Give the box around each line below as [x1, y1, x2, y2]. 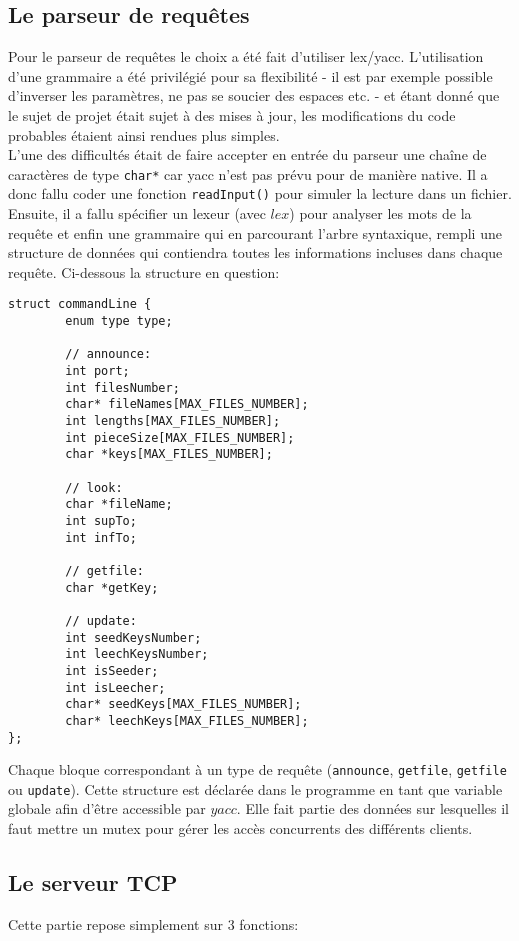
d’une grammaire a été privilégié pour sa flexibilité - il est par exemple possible [8, 65, 493, 86]
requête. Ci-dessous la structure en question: [8, 261, 280, 282]
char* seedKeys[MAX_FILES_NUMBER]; [65, 697, 302, 712]
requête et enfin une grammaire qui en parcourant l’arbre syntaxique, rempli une [8, 222, 502, 243]
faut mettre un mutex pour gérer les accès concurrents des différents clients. [8, 818, 473, 839]
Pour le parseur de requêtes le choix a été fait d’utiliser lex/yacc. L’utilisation [8, 46, 484, 67]
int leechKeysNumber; [65, 647, 209, 662]
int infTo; [65, 530, 137, 545]
